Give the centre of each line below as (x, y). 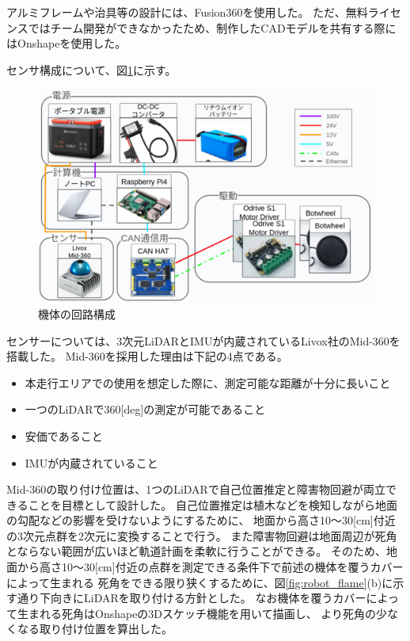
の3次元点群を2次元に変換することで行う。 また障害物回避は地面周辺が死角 (202, 535)
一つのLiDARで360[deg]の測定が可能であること (145, 409)
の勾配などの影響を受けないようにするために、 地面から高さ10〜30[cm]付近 (201, 520)
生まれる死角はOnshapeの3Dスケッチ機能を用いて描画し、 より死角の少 (202, 613)
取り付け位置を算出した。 (106, 629)
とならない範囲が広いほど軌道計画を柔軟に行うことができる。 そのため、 (196, 551)
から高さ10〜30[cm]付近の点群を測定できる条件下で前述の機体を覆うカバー (210, 567)
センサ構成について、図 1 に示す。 (91, 69)
